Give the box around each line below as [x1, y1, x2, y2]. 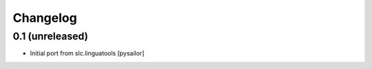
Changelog [12, 10, 77, 25]
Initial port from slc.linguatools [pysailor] [30, 49, 145, 57]
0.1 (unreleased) [12, 30, 89, 42]
